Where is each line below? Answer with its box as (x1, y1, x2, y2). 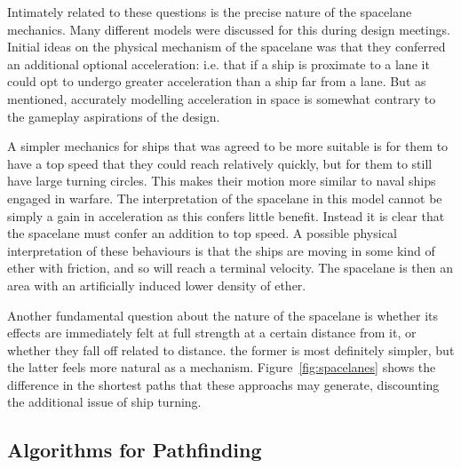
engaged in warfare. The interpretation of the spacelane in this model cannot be (7, 188, 442, 207)
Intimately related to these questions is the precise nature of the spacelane (7, 3, 412, 20)
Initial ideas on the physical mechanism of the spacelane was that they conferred (7, 37, 446, 56)
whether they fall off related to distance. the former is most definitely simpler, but (7, 340, 455, 359)
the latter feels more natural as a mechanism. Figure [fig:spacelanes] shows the (7, 358, 436, 377)
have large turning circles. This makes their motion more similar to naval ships (7, 171, 436, 190)
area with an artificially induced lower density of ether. (7, 275, 306, 294)
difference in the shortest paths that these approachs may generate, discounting (7, 375, 440, 393)
